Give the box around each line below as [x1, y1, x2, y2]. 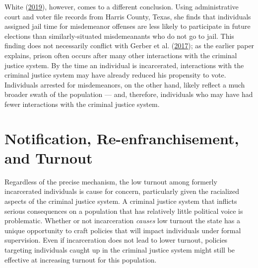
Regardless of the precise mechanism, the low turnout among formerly [4, 176, 217, 186]
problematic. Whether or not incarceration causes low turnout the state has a [4, 215, 241, 226]
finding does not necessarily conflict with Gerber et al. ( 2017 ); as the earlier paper [4, 40, 255, 51]
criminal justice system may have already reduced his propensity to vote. [4, 70, 226, 80]
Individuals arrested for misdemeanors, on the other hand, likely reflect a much [4, 79, 245, 89]
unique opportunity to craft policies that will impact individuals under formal [4, 225, 241, 235]
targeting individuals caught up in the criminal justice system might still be [4, 245, 235, 255]
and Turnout [4, 147, 93, 168]
